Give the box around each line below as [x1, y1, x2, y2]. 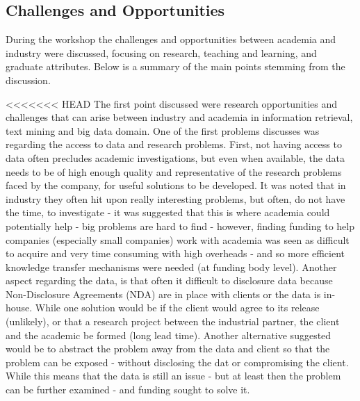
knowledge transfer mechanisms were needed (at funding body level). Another [6, 259, 337, 274]
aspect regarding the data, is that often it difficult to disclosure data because [6, 273, 333, 288]
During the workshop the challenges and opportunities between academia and [6, 32, 336, 47]
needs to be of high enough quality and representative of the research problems [6, 164, 342, 179]
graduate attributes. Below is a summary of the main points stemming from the [6, 59, 345, 74]
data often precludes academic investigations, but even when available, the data [6, 150, 345, 165]
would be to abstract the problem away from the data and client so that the [6, 341, 330, 356]
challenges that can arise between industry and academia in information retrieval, [6, 110, 353, 124]
